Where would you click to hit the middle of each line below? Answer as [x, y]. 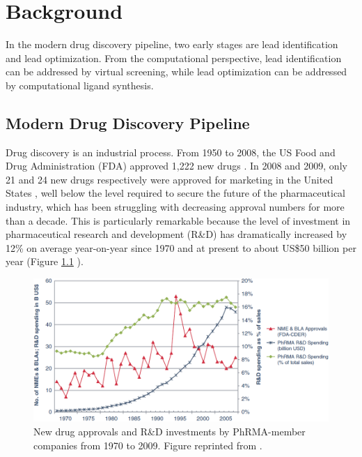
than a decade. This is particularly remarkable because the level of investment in [178, 220]
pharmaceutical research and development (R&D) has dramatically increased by [176, 234]
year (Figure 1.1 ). [45, 261]
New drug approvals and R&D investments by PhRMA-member [170, 432]
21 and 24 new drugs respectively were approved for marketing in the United [170, 179]
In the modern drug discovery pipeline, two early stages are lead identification [172, 44]
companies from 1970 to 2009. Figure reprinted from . [148, 445]
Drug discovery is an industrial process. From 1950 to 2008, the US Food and [171, 152]
